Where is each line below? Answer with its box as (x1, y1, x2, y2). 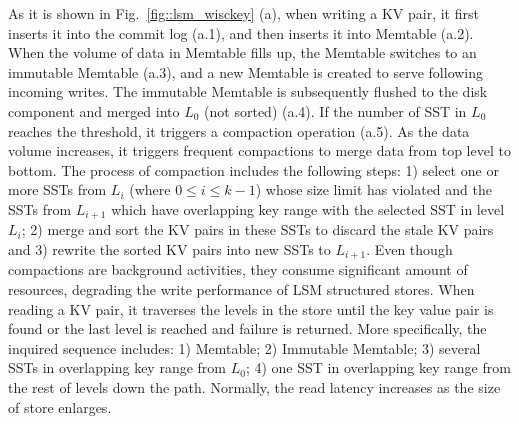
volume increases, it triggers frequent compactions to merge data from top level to (8, 140, 511, 161)
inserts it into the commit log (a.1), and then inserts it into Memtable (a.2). (8, 22, 474, 43)
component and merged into (8, 100, 180, 121)
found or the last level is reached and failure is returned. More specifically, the (8, 318, 487, 339)
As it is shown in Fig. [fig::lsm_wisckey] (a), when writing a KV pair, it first (8, 3, 479, 23)
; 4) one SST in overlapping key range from (245, 357, 511, 378)
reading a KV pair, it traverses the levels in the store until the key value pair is (8, 298, 494, 319)
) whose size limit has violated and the (255, 179, 492, 200)
